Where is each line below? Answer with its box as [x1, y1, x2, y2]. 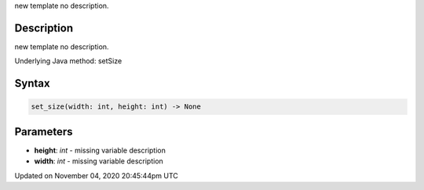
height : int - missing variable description [34, 145, 166, 155]
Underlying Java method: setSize [14, 56, 122, 66]
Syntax [14, 77, 50, 90]
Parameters [14, 125, 73, 138]
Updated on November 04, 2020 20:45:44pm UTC [14, 170, 178, 180]
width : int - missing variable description [34, 156, 164, 166]
